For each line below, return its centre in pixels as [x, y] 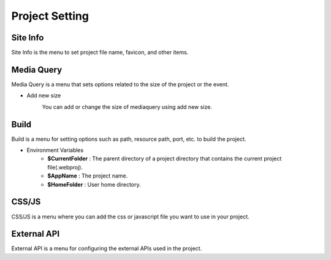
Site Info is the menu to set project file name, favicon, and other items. [100, 53]
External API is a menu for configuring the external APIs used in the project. [107, 248]
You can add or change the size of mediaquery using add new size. [127, 106]
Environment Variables [55, 150]
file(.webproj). [65, 167]
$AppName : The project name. [88, 176]
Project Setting [50, 16]
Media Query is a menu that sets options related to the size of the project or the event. [120, 84]
